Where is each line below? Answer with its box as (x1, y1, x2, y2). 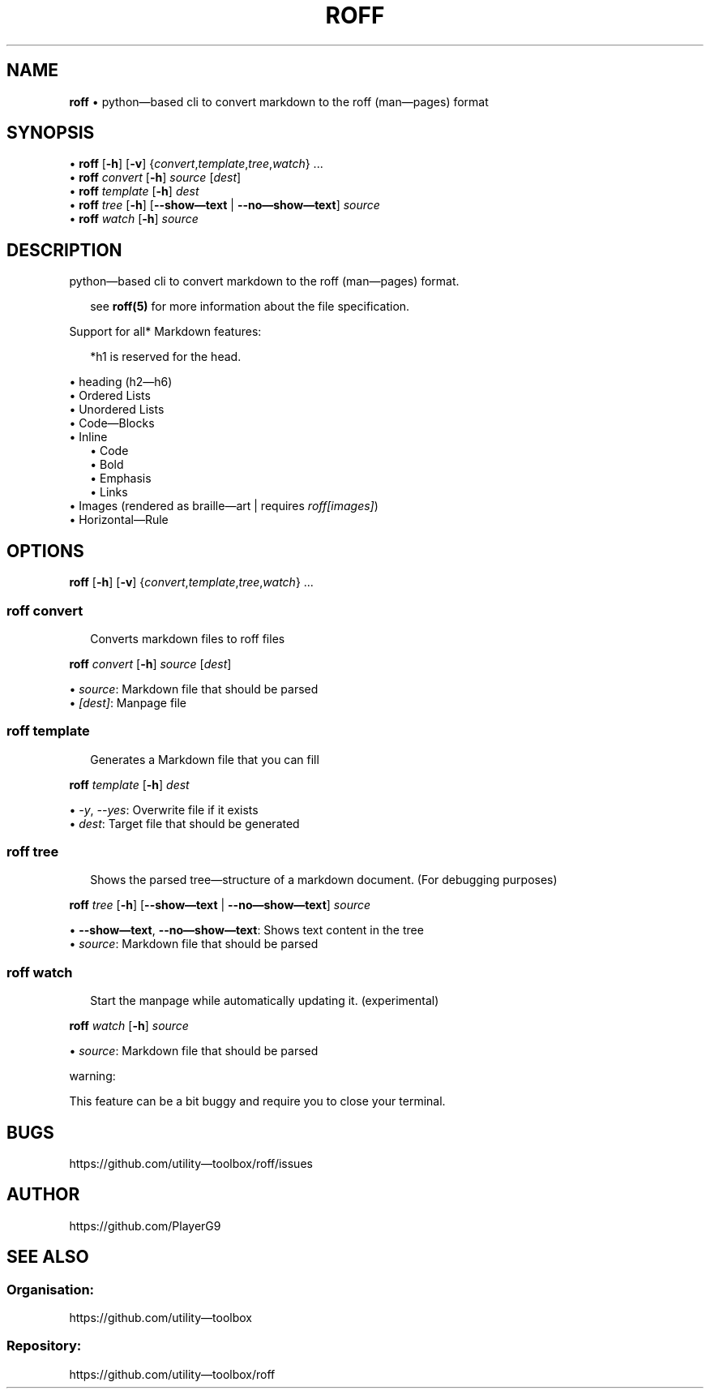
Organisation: (6, 1281, 95, 1298)
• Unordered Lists (69, 402, 165, 417)
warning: (69, 1069, 116, 1084)
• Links (90, 485, 128, 500)
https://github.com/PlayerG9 (69, 1218, 221, 1233)
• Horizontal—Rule (69, 513, 169, 527)
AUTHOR (6, 1184, 80, 1205)
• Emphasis (90, 471, 152, 486)
